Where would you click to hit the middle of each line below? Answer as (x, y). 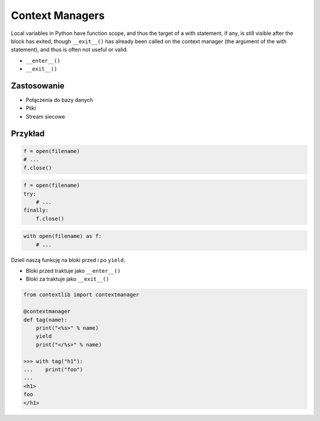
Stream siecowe (45, 116)
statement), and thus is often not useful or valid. (70, 50)
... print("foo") (53, 369)
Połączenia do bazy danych (59, 100)
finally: (36, 210)
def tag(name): (45, 320)
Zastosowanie (38, 86)
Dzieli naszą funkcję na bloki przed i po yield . (68, 260)
